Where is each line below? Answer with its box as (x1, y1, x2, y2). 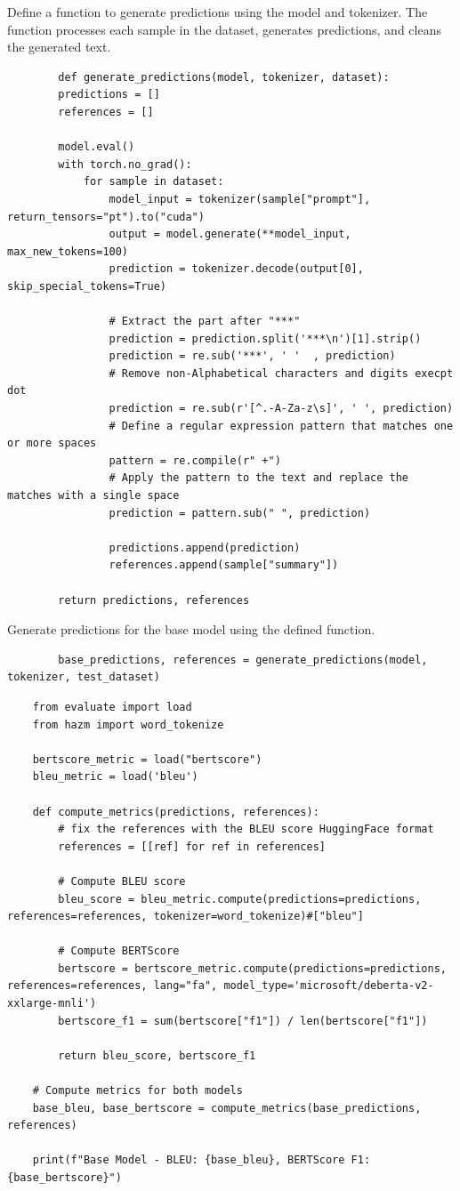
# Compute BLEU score (58, 874, 186, 888)
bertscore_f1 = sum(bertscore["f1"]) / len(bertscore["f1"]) (58, 1014, 428, 1027)
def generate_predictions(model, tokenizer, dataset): (58, 70, 390, 84)
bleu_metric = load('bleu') (32, 770, 198, 784)
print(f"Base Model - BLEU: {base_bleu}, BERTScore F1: (32, 1154, 371, 1167)
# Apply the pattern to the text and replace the (109, 471, 409, 485)
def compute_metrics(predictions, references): (32, 805, 319, 818)
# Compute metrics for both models (32, 1084, 243, 1098)
